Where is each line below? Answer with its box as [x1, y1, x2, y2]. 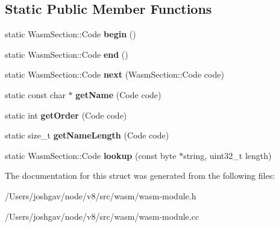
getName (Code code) [75, 88, 161, 101]
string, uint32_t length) [183, 149, 272, 161]
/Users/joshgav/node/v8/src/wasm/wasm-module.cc [5, 210, 199, 222]
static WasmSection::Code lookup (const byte [5, 149, 177, 161]
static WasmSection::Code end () [5, 48, 128, 60]
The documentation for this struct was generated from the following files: [5, 169, 275, 182]
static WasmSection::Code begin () [5, 28, 136, 40]
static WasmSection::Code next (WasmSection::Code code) [5, 68, 224, 81]
